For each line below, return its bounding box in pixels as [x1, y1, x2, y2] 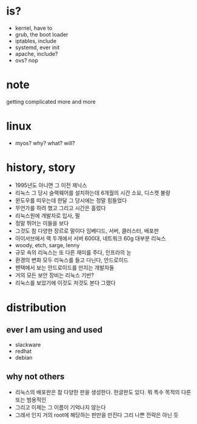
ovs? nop [15, 56, 38, 64]
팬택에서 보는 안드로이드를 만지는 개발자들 [15, 264, 115, 271]
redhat [15, 347, 32, 355]
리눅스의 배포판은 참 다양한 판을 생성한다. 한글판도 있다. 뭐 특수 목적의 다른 [15, 388, 192, 395]
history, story [6, 161, 76, 174]
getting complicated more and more [6, 98, 96, 105]
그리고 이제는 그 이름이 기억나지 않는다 [15, 403, 106, 411]
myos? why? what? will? [15, 139, 75, 146]
